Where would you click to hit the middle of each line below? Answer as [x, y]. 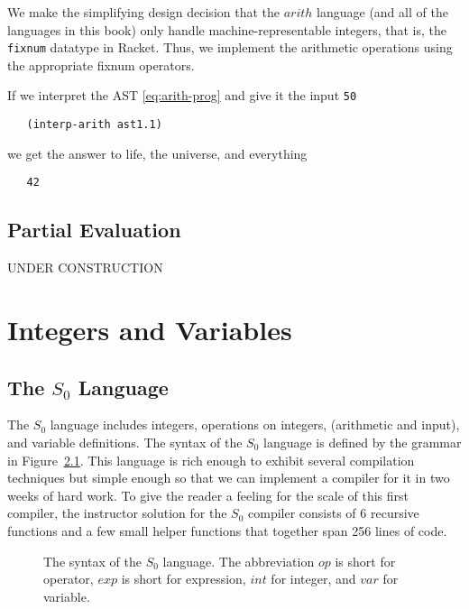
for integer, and [313, 579]
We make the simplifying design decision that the [144, 12]
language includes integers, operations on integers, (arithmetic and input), [255, 424]
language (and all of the [382, 12]
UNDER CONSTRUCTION [85, 268]
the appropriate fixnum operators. [101, 65]
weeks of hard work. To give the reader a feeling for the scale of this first [208, 495]
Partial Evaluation [94, 230]
